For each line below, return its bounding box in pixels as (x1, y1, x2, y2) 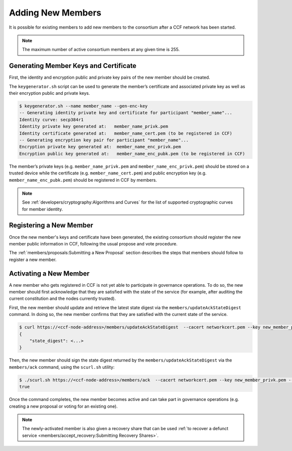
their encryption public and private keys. (9, 90, 90, 96)
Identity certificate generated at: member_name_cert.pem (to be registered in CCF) (19, 130, 233, 136)
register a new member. (9, 257, 57, 262)
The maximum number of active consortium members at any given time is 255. (22, 47, 180, 52)
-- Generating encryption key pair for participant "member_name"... (19, 137, 189, 143)
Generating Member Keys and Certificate (9, 62, 137, 70)
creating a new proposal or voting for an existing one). (9, 403, 118, 409)
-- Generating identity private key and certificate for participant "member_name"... (19, 110, 233, 116)
